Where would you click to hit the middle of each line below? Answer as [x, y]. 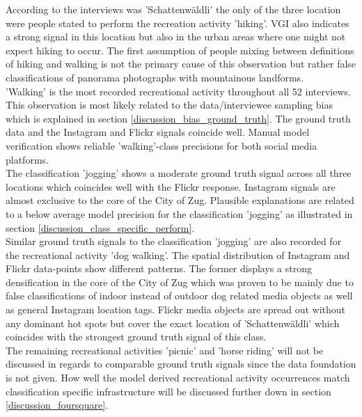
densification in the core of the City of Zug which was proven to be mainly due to [180, 282]
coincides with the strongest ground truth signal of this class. [136, 337]
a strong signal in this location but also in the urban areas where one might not [176, 37]
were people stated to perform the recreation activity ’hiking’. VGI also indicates [178, 23]
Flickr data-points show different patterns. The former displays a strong [159, 268]
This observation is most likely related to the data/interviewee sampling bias [169, 105]
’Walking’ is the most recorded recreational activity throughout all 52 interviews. [178, 91]
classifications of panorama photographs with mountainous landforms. [155, 77]
